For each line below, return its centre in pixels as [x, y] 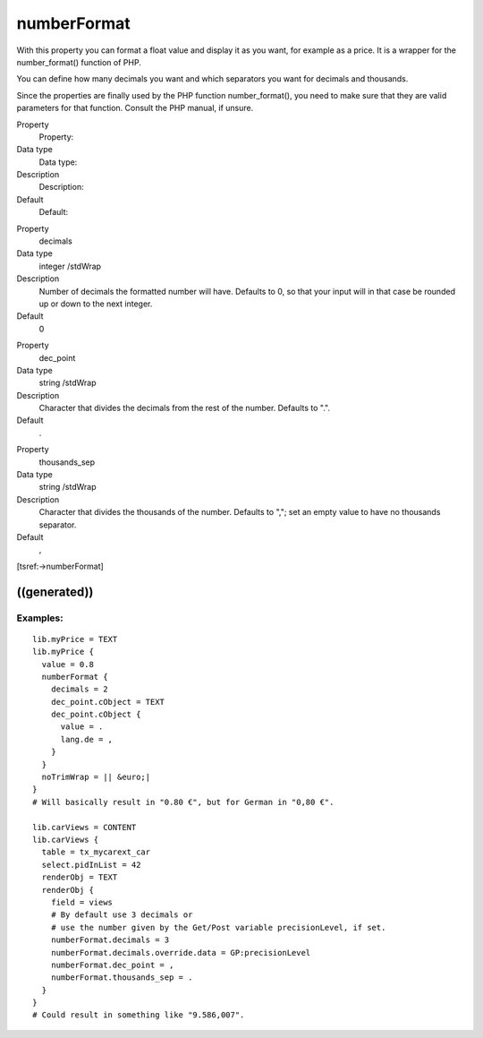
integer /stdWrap [70, 266]
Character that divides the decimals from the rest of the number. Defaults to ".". [185, 408]
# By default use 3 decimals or [122, 915]
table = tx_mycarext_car [96, 852]
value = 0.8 [68, 664]
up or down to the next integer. [96, 304]
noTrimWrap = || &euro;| [96, 777]
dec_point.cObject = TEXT [108, 702]
